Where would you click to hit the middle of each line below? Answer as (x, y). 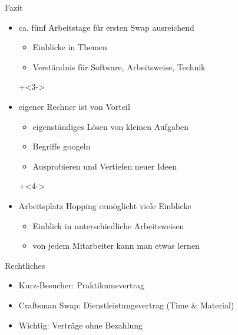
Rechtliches (25, 265)
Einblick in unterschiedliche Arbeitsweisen (108, 225)
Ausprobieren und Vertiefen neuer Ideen (105, 166)
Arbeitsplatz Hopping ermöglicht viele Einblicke (105, 205)
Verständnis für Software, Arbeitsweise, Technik (119, 66)
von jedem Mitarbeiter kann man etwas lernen (116, 245)
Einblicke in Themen (70, 47)
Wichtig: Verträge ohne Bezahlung (81, 325)
